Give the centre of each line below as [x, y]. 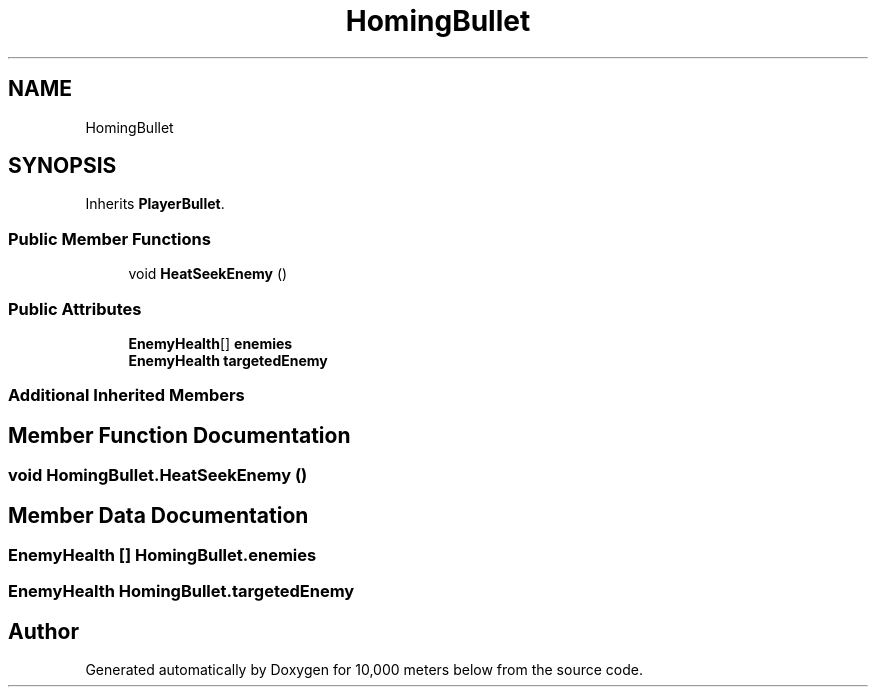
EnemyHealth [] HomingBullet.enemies [162, 555]
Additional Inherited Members [126, 395]
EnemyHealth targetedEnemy [228, 360]
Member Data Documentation [158, 515]
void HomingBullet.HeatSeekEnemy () [158, 475]
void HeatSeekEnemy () [208, 274]
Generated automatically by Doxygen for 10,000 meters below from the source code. [364, 670]
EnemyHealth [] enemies [210, 343]
